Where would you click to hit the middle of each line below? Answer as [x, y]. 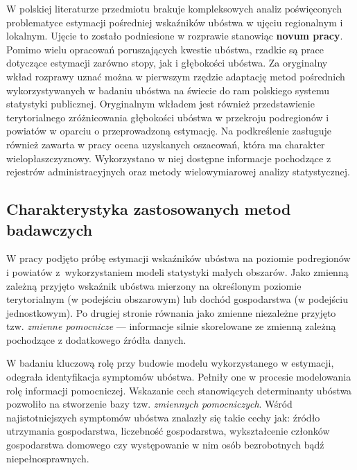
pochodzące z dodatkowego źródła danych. [96, 339]
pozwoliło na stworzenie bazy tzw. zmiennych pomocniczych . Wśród [149, 404]
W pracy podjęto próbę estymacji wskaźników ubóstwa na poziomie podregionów [178, 258]
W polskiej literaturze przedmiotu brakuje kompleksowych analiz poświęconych [174, 8]
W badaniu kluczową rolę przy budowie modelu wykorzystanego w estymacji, [170, 363]
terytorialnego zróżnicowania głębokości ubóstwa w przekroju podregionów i [168, 117]
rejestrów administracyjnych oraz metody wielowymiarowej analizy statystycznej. [178, 172]
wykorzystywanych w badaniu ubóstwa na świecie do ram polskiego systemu [168, 90]
